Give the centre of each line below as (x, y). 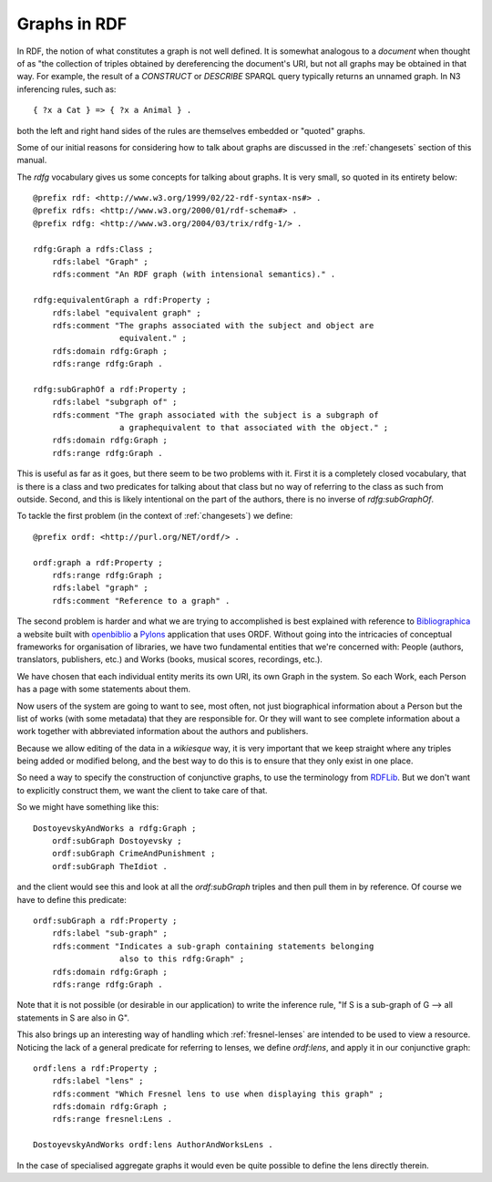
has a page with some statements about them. (104, 689)
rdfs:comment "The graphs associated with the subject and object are (213, 325)
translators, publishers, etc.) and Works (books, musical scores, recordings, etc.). (170, 659)
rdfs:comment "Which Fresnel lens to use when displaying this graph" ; (218, 1094)
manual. (32, 161)
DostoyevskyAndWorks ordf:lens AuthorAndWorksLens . (153, 1145)
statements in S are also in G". (73, 1018)
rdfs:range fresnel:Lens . (112, 1119)
